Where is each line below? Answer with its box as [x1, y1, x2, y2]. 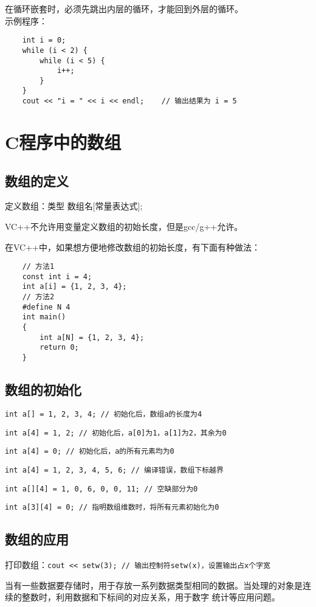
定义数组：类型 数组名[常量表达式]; [5, 199, 143, 212]
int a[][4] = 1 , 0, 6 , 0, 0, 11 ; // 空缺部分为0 [5, 484, 198, 493]
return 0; [39, 343, 79, 352]
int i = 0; [22, 36, 66, 45]
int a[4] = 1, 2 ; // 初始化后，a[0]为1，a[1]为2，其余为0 [5, 428, 227, 437]
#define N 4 [22, 302, 70, 311]
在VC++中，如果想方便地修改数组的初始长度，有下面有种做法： [5, 240, 260, 253]
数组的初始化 [5, 380, 81, 399]
